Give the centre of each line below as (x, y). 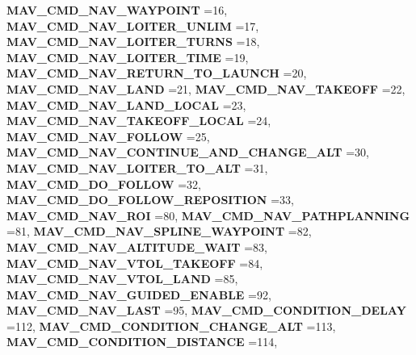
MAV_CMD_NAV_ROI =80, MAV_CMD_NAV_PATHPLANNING (208, 215)
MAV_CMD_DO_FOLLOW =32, (104, 184)
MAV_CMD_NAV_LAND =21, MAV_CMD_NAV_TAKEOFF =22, (206, 88)
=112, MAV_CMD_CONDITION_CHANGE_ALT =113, (171, 326)
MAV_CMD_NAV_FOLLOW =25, (108, 136)
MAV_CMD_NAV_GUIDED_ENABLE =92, (139, 294)
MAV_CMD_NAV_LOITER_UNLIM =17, (133, 25)
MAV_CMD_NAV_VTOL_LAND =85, (122, 279)
